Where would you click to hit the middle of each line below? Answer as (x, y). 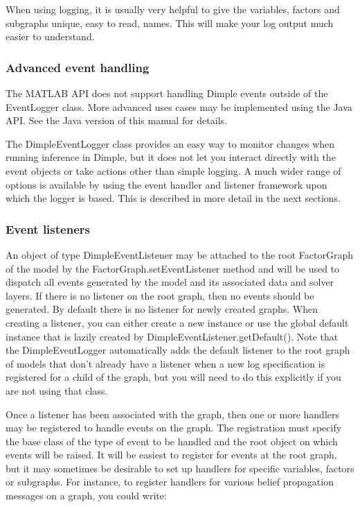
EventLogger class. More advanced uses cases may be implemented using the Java (179, 106)
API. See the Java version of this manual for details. (116, 120)
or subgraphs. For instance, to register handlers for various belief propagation (170, 482)
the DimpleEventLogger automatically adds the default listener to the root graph (178, 350)
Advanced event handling (78, 67)
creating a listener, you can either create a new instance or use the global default (177, 322)
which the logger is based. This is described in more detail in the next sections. (173, 198)
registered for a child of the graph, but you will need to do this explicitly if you (173, 377)
